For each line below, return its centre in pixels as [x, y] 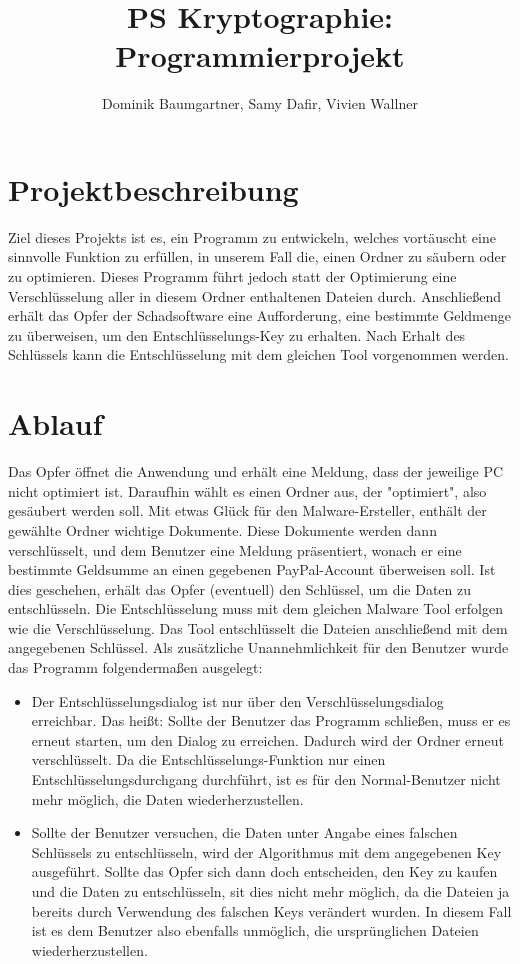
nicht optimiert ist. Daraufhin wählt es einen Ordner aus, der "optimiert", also [247, 490]
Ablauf [55, 423]
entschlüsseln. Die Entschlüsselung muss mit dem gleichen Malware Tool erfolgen [255, 608]
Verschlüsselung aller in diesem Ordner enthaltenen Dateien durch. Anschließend [255, 295]
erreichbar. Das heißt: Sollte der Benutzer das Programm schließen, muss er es [271, 720]
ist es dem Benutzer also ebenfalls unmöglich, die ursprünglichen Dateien [255, 930]
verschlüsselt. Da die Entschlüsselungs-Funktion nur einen [208, 759]
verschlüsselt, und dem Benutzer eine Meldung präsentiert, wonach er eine [235, 549]
